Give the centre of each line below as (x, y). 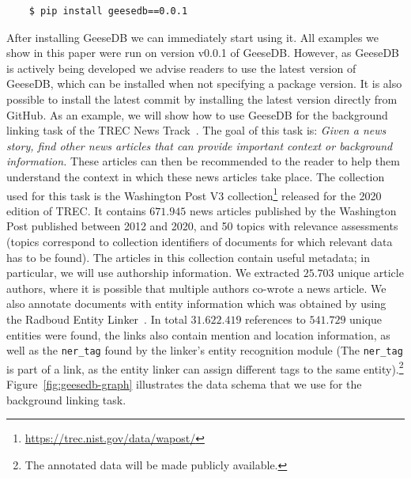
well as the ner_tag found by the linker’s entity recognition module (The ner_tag (205, 350)
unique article (371, 273)
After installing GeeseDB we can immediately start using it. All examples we (193, 37)
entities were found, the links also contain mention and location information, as (198, 334)
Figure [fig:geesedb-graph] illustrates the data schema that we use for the (184, 384)
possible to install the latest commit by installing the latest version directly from (202, 99)
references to (275, 319)
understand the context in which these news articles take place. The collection (196, 176)
